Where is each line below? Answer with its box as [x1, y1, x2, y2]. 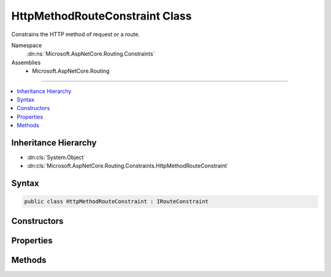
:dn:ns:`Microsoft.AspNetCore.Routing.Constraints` [26, 50, 156, 57]
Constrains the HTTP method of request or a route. [11, 31, 140, 38]
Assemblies [11, 59, 41, 66]
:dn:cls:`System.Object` [26, 153, 86, 161]
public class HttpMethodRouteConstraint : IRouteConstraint [24, 198, 209, 205]
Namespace [11, 42, 42, 49]
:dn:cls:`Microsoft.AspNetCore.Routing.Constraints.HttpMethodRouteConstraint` [26, 162, 229, 169]
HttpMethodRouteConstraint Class [11, 9, 192, 23]
